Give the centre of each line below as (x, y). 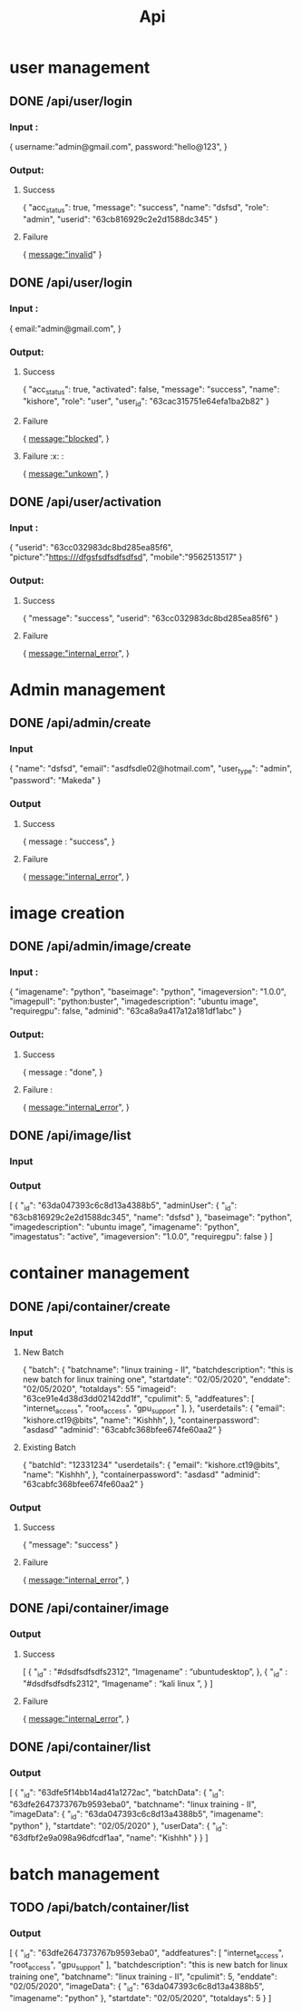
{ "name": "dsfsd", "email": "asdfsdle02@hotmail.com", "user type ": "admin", (151, 770)
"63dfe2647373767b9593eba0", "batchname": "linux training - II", (133, 1804)
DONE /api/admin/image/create (101, 946)
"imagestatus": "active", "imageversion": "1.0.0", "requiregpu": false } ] (141, 1237)
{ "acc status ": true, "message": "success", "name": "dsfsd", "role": (146, 209)
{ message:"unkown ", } (66, 473)
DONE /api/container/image (89, 1608)
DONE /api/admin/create (80, 723)
